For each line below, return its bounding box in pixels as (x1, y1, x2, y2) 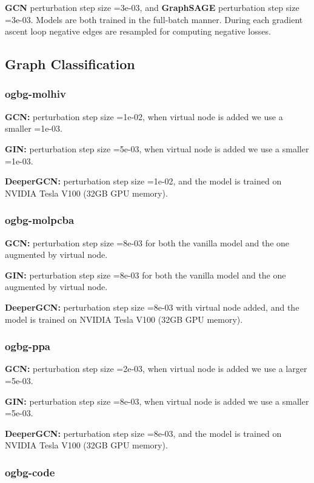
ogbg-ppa (5, 339, 50, 354)
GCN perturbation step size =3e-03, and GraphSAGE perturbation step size (5, 1, 299, 13)
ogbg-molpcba (5, 212, 75, 228)
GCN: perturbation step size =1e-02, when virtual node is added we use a (5, 110, 283, 123)
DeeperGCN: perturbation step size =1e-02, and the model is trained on (5, 175, 282, 187)
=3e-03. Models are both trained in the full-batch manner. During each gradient (5, 13, 303, 25)
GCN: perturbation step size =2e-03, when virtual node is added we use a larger (5, 362, 307, 375)
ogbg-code (5, 464, 55, 479)
